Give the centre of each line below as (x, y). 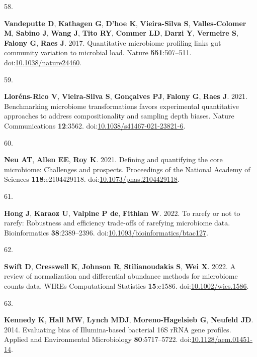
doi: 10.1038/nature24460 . (43, 62)
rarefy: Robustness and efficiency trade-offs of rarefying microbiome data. (117, 223)
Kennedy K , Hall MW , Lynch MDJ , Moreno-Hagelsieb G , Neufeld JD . (129, 320)
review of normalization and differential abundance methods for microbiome (121, 276)
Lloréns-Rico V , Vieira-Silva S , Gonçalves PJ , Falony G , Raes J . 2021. (126, 96)
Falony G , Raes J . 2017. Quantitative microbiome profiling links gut (113, 42)
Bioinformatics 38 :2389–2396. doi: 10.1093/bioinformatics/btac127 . (106, 232)
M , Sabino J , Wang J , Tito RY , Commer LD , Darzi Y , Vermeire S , (121, 33)
